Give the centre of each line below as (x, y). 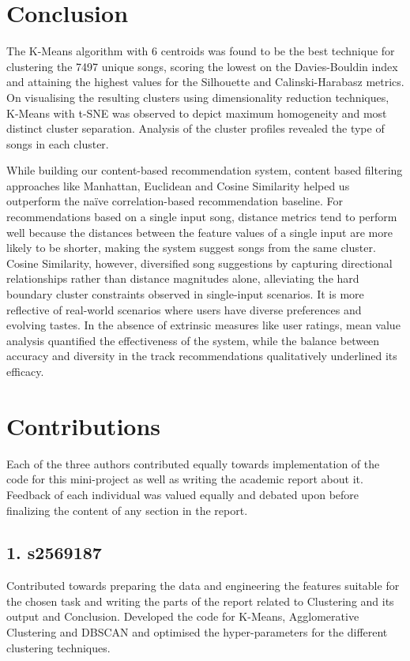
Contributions (84, 425)
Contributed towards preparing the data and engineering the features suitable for (203, 586)
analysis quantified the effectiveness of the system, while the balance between (193, 340)
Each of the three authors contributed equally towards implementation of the (193, 463)
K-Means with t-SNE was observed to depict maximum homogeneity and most (197, 113)
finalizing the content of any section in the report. (127, 510)
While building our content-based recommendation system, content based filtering (205, 170)
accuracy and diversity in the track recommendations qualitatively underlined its (202, 356)
